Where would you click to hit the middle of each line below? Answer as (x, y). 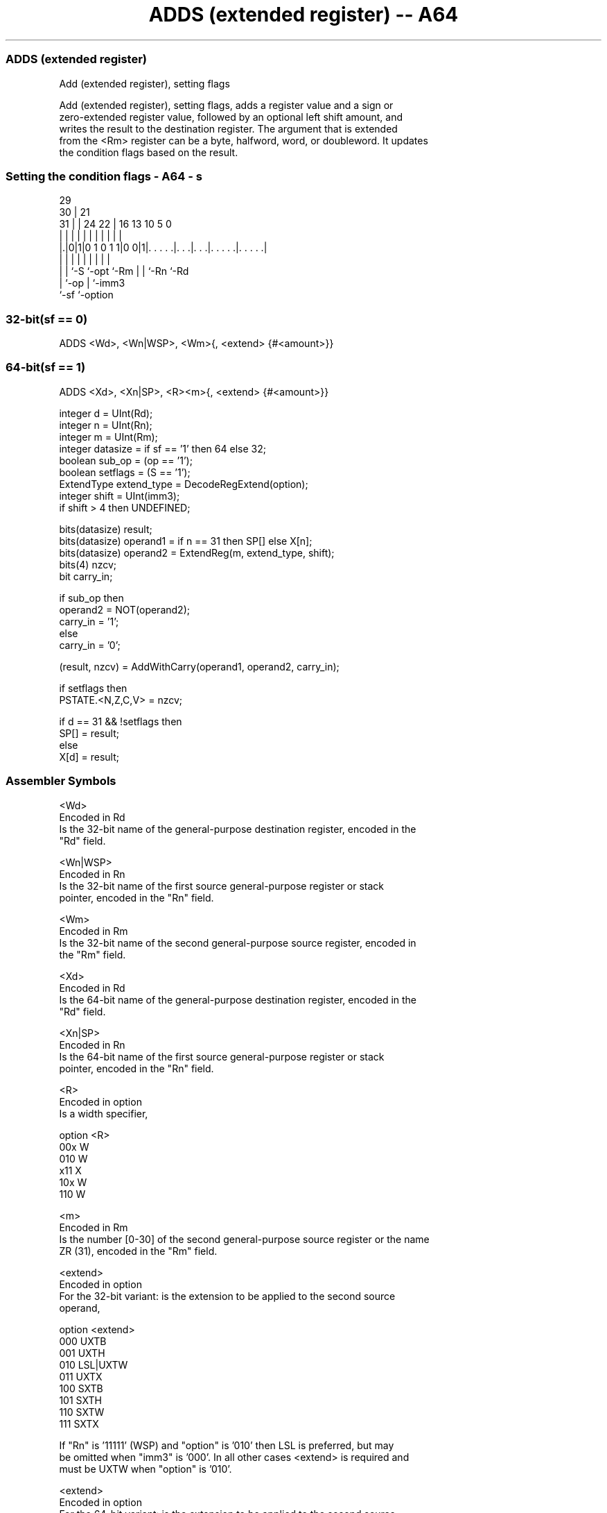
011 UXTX (81, 1376)
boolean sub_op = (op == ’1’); (126, 460)
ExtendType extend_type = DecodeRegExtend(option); (184, 484)
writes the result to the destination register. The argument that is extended (228, 128)
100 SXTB (81, 1388)
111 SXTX (79, 1423)
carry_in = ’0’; (90, 645)
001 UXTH (82, 1353)
